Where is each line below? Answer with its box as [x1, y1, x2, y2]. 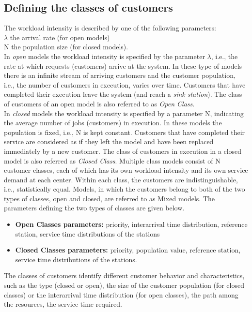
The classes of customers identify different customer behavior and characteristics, [4, 270, 245, 281]
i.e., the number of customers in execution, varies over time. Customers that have [4, 79, 246, 89]
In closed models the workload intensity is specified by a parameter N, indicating [4, 108, 244, 118]
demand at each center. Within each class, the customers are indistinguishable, [4, 174, 238, 184]
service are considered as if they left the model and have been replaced [4, 136, 214, 147]
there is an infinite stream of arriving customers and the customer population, [4, 70, 236, 80]
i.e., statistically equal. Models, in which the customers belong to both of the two [4, 184, 245, 194]
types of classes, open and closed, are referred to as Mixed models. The [4, 193, 215, 203]
